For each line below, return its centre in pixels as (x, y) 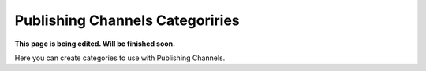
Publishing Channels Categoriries (127, 20)
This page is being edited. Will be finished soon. (95, 44)
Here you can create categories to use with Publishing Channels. (120, 58)
